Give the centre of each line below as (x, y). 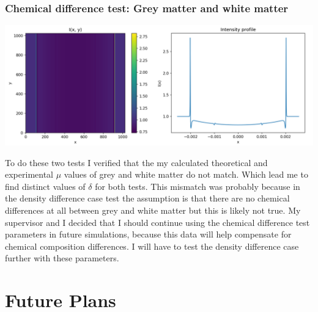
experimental (29, 174)
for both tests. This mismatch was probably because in (198, 186)
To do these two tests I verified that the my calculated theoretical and (136, 162)
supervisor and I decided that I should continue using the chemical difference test (157, 222)
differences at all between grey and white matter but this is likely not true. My (153, 210)
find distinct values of (45, 186)
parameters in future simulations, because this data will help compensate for (148, 234)
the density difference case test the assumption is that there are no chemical (147, 198)
